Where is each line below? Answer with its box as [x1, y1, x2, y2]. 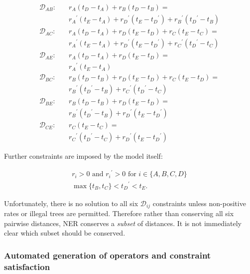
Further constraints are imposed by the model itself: [4, 151, 163, 161]
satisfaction [4, 260, 50, 273]
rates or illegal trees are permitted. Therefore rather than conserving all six [4, 208, 234, 219]
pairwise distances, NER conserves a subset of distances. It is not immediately [4, 218, 242, 228]
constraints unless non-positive [152, 198, 246, 208]
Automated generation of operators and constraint [4, 249, 211, 261]
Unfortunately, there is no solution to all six [4, 198, 138, 208]
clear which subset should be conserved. [4, 228, 125, 238]
